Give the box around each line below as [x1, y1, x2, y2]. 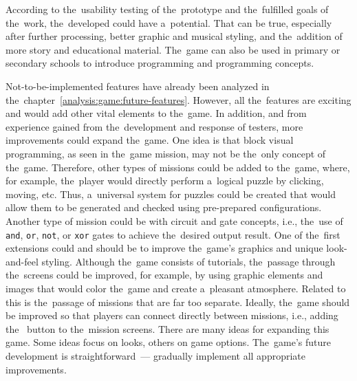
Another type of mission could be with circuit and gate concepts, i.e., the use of [6, 213, 343, 228]
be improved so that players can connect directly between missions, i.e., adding [6, 308, 338, 323]
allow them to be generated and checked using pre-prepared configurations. [6, 200, 322, 215]
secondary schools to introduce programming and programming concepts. [6, 56, 314, 70]
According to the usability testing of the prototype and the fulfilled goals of [6, 2, 329, 16]
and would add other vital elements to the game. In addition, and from [6, 106, 307, 120]
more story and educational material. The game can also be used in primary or [6, 42, 340, 56]
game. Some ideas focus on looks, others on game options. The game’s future [6, 335, 332, 349]
